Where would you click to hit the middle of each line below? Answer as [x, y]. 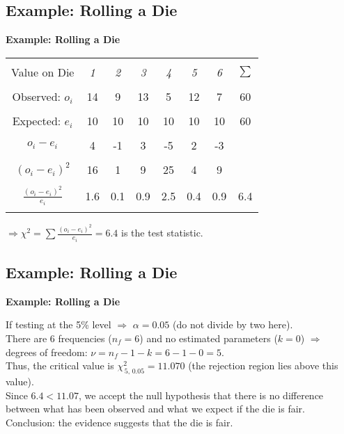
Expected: [37, 120]
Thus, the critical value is [60, 365]
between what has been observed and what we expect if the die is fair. [155, 409]
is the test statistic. [162, 233]
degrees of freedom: [47, 352]
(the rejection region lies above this [263, 365]
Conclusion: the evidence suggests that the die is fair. [119, 422]
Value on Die [43, 72]
